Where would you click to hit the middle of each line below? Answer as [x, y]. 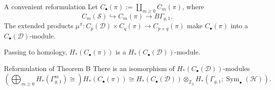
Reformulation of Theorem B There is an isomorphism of [89, 68]
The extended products [39, 26]
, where [193, 6]
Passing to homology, [36, 52]
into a [239, 26]
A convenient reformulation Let [51, 6]
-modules [236, 68]
